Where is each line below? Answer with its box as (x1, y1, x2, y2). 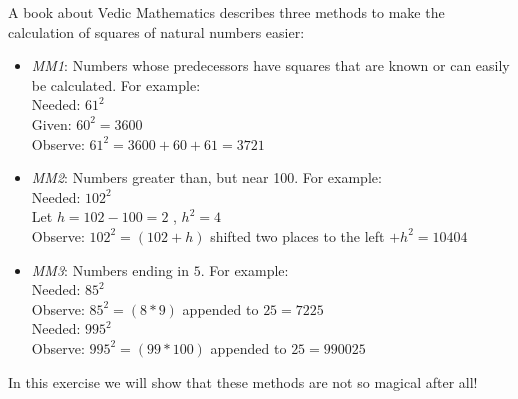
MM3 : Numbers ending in (31, 259, 190, 280)
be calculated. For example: (31, 74, 201, 95)
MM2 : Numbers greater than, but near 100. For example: (31, 167, 382, 188)
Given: (31, 113, 72, 134)
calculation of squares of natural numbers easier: (8, 21, 305, 42)
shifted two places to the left (210, 225, 385, 246)
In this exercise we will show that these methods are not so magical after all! (8, 371, 478, 392)
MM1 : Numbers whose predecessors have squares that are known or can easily (31, 55, 510, 76)
